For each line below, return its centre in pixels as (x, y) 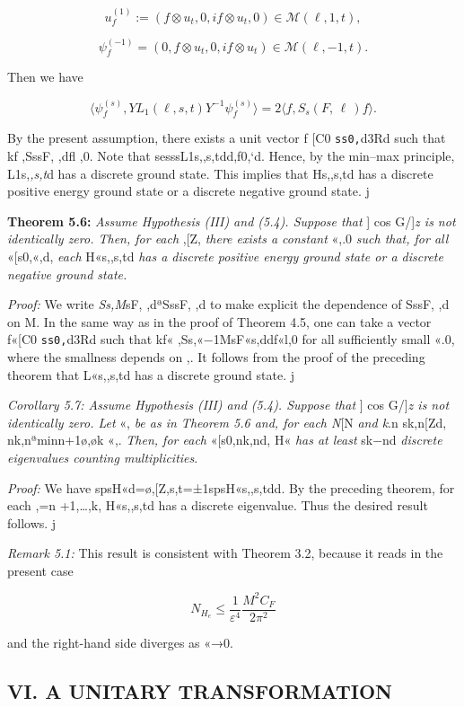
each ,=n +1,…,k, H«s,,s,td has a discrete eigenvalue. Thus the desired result (218, 505)
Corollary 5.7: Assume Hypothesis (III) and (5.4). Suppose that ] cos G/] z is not (228, 405)
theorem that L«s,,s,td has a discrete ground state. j (151, 374)
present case (40, 570)
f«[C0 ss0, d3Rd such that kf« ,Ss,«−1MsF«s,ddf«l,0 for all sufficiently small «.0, (231, 339)
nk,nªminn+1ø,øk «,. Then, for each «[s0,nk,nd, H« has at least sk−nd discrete (225, 440)
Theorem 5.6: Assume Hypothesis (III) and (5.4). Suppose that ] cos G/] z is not (232, 221)
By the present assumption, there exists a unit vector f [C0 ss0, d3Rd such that (227, 138)
